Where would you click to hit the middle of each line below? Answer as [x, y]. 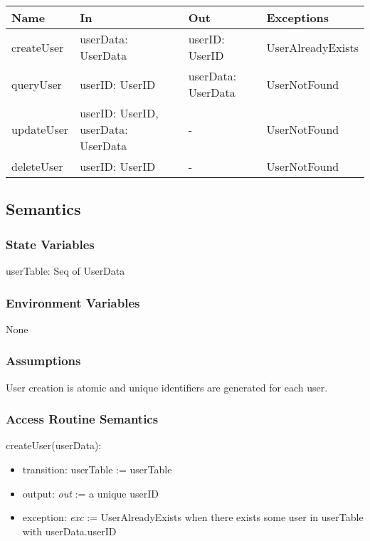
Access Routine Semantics [82, 419]
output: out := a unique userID [90, 493]
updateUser [40, 129]
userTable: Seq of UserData [65, 270]
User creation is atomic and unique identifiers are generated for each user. [167, 387]
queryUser [37, 84]
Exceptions [298, 17]
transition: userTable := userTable [97, 469]
